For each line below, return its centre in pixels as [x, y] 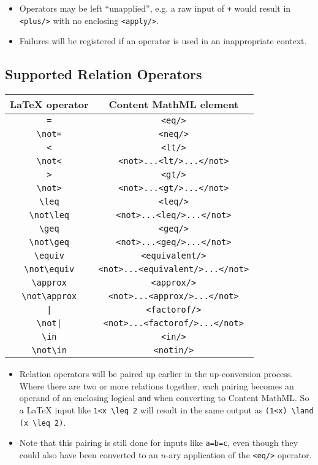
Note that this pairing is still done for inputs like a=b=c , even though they [159, 443]
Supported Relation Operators [104, 74]
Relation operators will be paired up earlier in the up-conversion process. [156, 374]
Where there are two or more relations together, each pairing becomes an [157, 385]
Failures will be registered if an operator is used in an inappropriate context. [163, 41]
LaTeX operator [49, 104]
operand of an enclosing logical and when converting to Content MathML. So [164, 398]
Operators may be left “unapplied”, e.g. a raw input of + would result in [155, 8]
